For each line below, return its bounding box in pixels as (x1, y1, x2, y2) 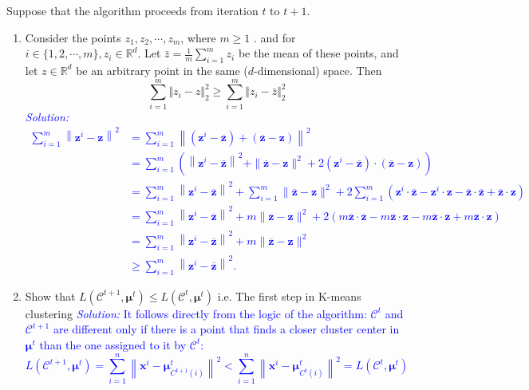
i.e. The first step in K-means (217, 287, 361, 304)
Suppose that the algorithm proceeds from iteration (6, 2, 259, 18)
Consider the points (25, 29, 121, 45)
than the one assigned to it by (39, 336, 187, 353)
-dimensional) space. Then (254, 61, 382, 78)
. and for (253, 29, 296, 45)
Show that (25, 287, 76, 304)
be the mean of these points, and (238, 45, 399, 61)
